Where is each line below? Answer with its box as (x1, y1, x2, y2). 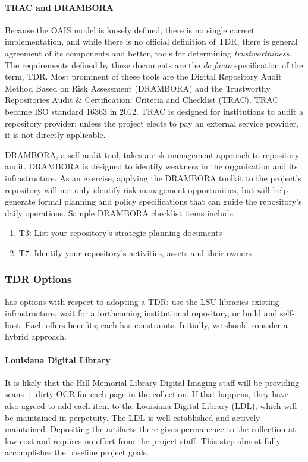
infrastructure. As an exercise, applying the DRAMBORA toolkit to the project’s (5, 171, 301, 184)
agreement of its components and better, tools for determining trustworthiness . (5, 46, 292, 59)
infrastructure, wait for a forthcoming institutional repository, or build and (5, 307, 278, 319)
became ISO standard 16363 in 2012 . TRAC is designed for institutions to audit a (5, 105, 303, 117)
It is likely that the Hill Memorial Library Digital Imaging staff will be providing (5, 376, 300, 388)
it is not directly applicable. (5, 128, 106, 141)
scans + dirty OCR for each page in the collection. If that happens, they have (5, 388, 288, 400)
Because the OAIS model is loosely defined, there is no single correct (5, 23, 255, 36)
